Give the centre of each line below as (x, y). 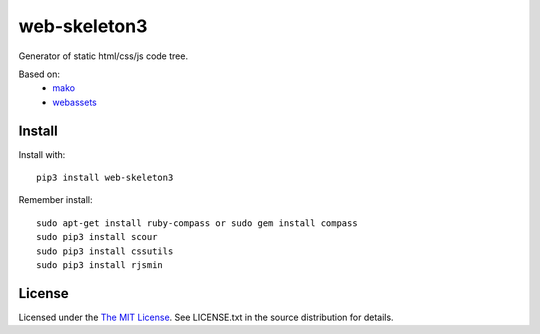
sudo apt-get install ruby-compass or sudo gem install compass (197, 223)
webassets (74, 102)
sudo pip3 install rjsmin (100, 264)
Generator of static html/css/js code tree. (103, 56)
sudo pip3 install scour (97, 237)
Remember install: (55, 200)
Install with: (42, 154)
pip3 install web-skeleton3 (105, 178)
